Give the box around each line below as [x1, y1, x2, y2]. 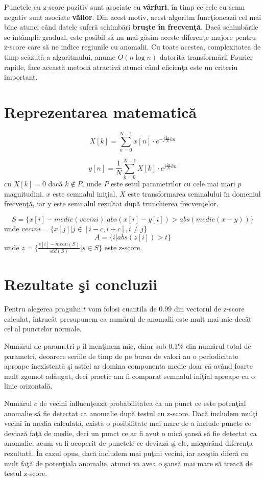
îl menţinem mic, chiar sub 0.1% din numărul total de [82, 341, 251, 351]
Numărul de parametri [4, 341, 75, 351]
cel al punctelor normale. [4, 323, 82, 334]
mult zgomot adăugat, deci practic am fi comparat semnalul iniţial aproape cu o [4, 370, 255, 381]
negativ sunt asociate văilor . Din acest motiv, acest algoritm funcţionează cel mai [4, 11, 261, 22]
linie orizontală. [4, 380, 53, 391]
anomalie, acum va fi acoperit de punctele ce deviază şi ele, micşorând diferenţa [4, 438, 253, 448]
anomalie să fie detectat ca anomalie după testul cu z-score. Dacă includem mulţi [4, 407, 258, 418]
